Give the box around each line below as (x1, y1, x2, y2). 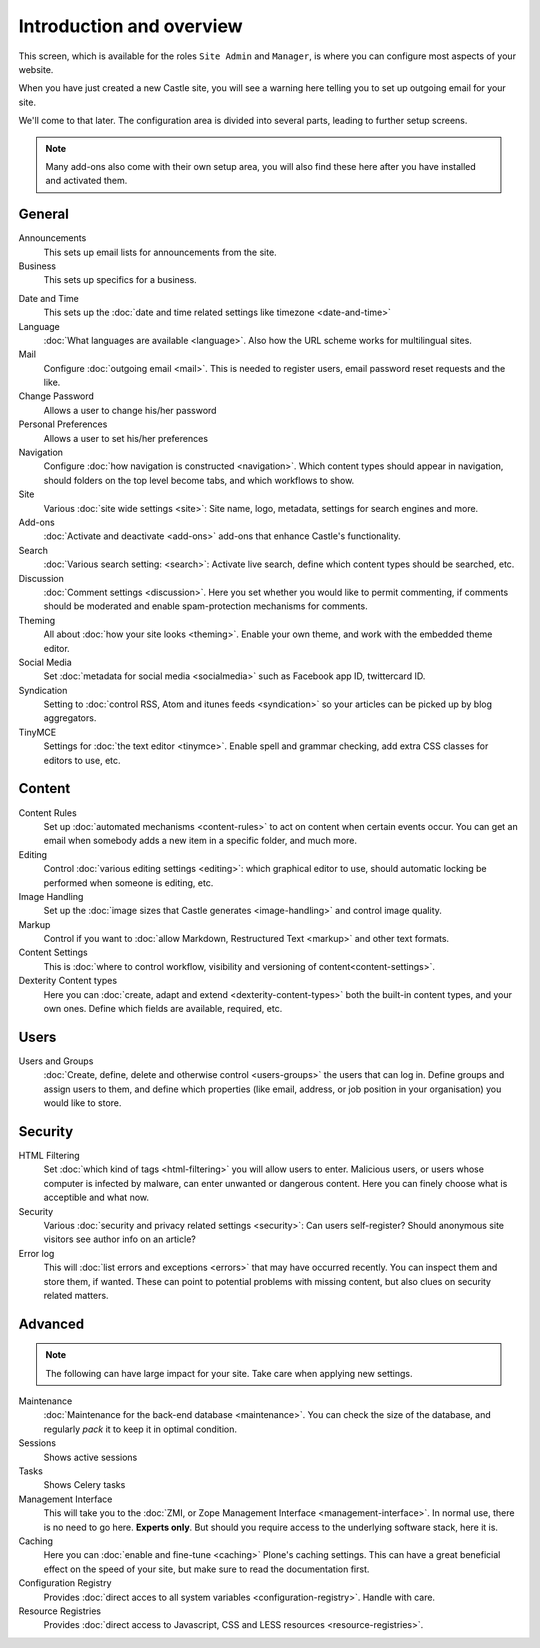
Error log (18, 1247, 55, 1259)
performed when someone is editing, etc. (43, 876, 214, 889)
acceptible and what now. (43, 1191, 150, 1204)
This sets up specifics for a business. (43, 274, 197, 286)
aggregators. (43, 712, 97, 724)
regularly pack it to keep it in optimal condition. (43, 1423, 237, 1435)
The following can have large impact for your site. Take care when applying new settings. (45, 1367, 413, 1379)
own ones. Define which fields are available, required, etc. (43, 1003, 283, 1015)
